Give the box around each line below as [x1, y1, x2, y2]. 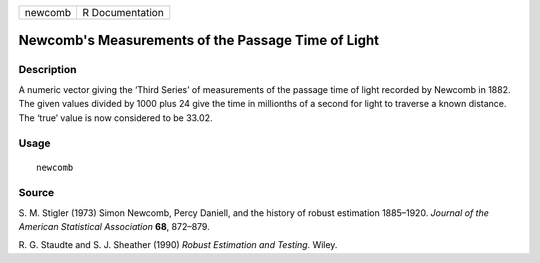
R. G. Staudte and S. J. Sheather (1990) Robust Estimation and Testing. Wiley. [18, 239, 338, 251]
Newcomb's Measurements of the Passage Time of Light [18, 32, 380, 49]
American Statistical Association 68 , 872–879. [18, 221, 210, 233]
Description [18, 63, 77, 77]
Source [18, 186, 55, 200]
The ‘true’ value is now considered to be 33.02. [18, 111, 213, 124]
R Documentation [82, 6, 164, 19]
